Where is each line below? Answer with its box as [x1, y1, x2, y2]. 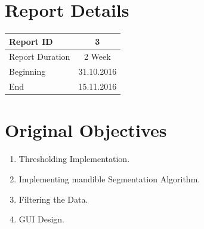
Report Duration [9, 50, 70, 63]
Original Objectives [5, 118, 167, 142]
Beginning [9, 65, 46, 78]
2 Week [84, 50, 111, 63]
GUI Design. [18, 213, 64, 225]
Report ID [9, 35, 53, 47]
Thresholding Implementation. [18, 152, 130, 165]
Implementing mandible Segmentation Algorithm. [18, 172, 200, 185]
